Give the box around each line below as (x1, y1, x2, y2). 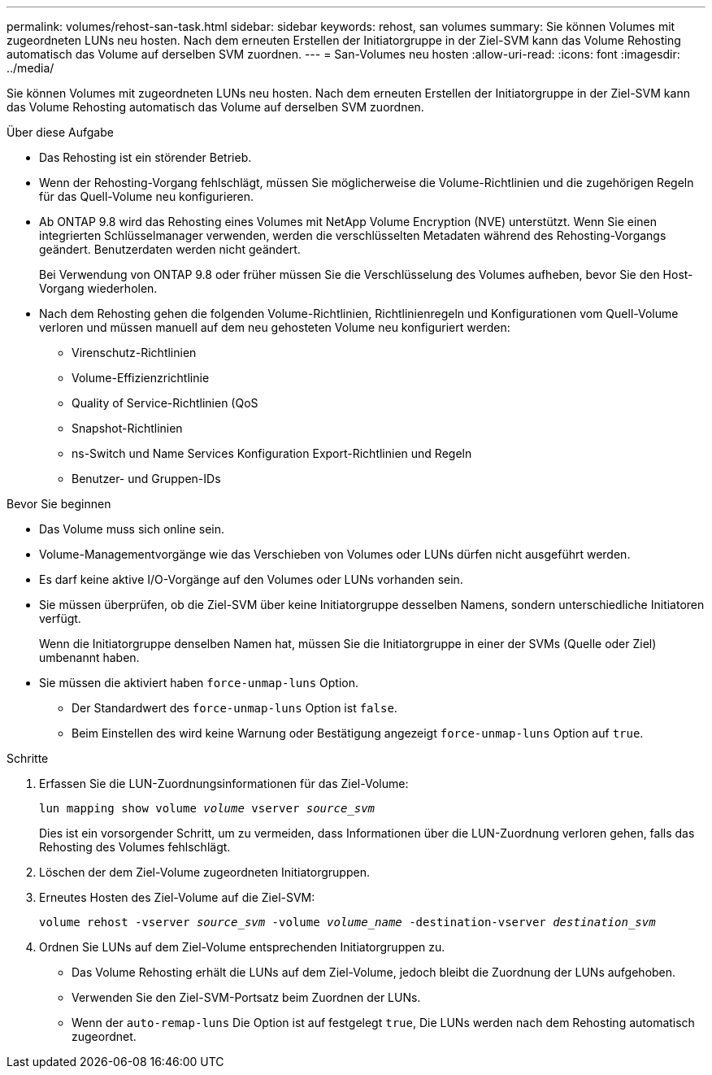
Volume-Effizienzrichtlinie (72, 371, 210, 385)
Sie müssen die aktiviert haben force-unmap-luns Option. (39, 676, 359, 690)
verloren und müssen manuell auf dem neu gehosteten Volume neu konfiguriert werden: (39, 320, 510, 334)
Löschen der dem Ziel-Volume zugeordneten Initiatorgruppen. (39, 865, 370, 879)
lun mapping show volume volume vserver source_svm (39, 802, 376, 815)
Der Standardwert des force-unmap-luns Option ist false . (72, 701, 397, 715)
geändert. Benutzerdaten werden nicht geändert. (39, 242, 301, 256)
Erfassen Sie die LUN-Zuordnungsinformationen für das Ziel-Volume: (39, 777, 409, 790)
